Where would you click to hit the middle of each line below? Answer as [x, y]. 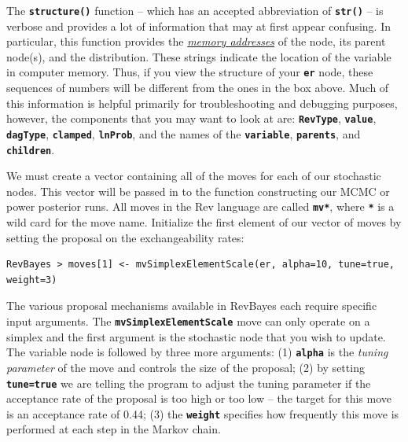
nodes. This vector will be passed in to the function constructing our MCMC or [198, 191]
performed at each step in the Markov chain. [114, 429]
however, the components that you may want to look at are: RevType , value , [191, 118]
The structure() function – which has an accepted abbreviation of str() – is [195, 10]
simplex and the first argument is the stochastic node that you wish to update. [196, 336]
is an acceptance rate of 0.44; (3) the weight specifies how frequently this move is [203, 413]
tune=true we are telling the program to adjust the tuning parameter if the [189, 383]
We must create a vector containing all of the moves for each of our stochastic [194, 176]
